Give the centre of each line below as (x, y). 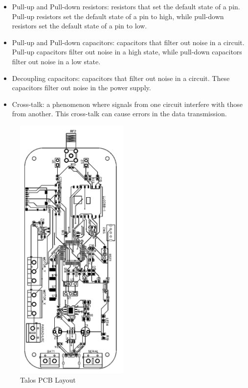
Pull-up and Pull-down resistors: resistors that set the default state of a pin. (126, 6)
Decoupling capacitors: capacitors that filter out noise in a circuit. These (121, 78)
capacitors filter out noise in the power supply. (81, 88)
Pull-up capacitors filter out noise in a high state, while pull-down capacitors (127, 52)
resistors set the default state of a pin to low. (79, 26)
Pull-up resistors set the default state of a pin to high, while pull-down (118, 16)
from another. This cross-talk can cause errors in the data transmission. (119, 114)
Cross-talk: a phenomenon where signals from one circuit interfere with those (127, 104)
